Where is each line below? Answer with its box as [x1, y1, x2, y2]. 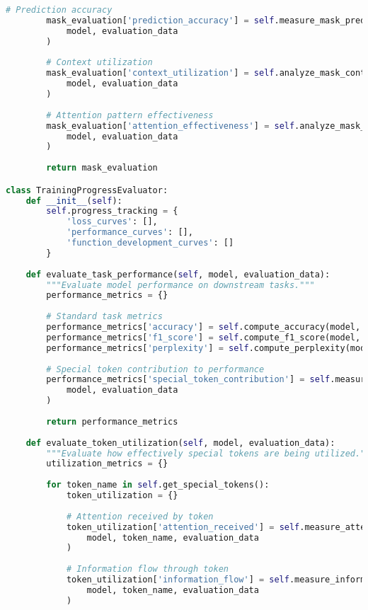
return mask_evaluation [46, 163, 158, 173]
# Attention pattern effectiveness [46, 110, 214, 120]
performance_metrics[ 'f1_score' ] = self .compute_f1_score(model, [46, 332, 361, 343]
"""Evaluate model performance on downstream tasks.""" [46, 280, 315, 290]
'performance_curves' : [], [66, 227, 193, 238]
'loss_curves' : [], [66, 217, 158, 227]
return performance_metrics [46, 416, 178, 427]
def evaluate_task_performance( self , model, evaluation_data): [25, 269, 330, 280]
